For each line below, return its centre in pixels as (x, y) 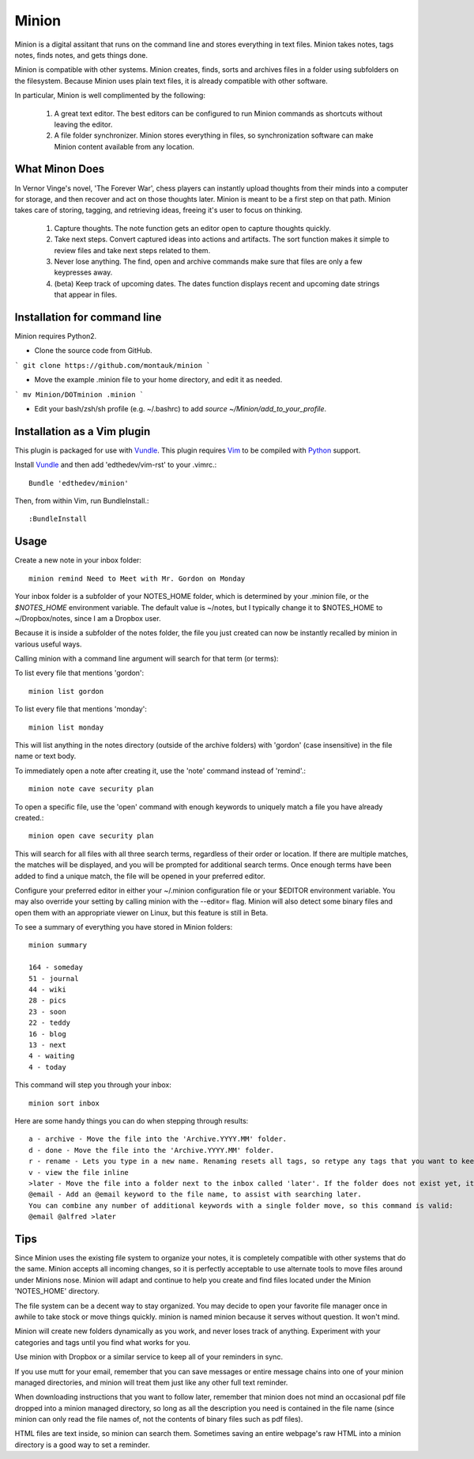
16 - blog (47, 1034)
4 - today (47, 1067)
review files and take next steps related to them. (132, 250)
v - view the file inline (79, 1172)
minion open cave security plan (91, 836)
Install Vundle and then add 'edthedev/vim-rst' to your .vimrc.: (116, 465)
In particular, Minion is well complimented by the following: (110, 96)
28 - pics (47, 1000)
